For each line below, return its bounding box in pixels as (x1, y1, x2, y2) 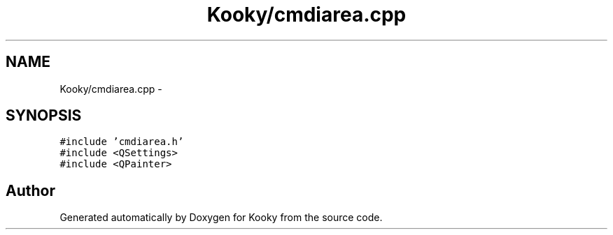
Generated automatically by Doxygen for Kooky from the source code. (59, 211, 383, 224)
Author (6, 181, 55, 199)
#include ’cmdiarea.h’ (59, 136, 184, 148)
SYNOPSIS (6, 107, 82, 125)
